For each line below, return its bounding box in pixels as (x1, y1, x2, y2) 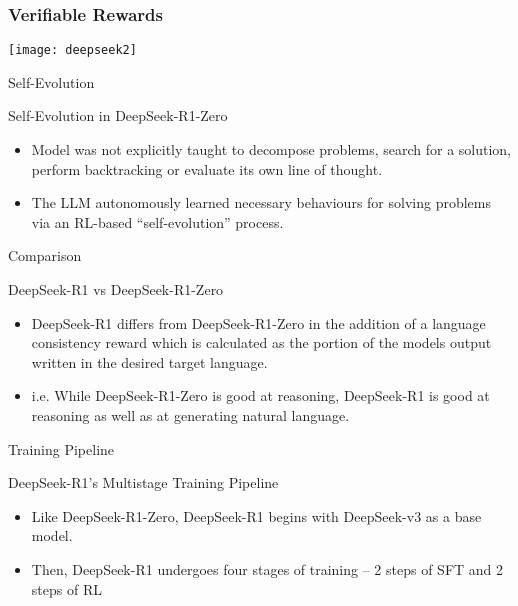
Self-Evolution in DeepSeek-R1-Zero (8, 105, 228, 126)
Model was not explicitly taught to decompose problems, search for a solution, (31, 139, 512, 160)
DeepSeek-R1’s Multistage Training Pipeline (8, 472, 279, 493)
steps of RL (31, 578, 102, 599)
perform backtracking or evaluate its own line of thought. (31, 158, 383, 179)
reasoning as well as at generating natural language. (31, 405, 350, 425)
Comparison (8, 245, 82, 266)
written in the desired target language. (31, 351, 268, 372)
